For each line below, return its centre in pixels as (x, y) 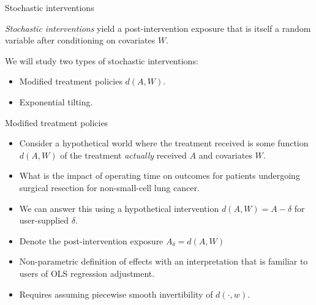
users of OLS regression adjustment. (87, 273)
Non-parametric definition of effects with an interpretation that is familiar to (164, 261)
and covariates (225, 155)
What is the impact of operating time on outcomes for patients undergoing (160, 175)
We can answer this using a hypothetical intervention (119, 208)
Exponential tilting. (56, 101)
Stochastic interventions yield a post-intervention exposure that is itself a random (158, 28)
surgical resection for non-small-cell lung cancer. (109, 187)
